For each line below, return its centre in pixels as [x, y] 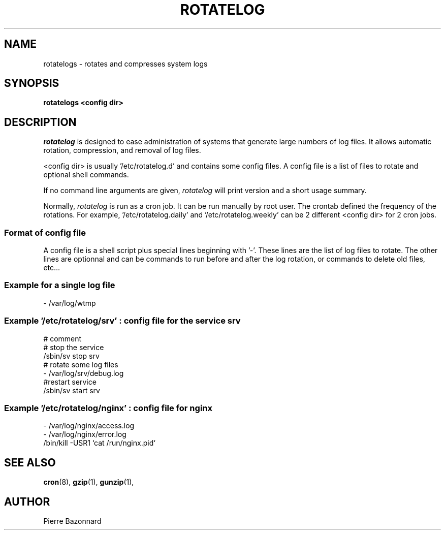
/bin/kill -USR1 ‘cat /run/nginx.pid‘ [99, 443]
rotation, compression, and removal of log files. [122, 150]
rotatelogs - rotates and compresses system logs [125, 64]
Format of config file [45, 232]
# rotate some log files [81, 364]
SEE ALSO [30, 462]
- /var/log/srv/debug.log [84, 373]
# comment [62, 338]
